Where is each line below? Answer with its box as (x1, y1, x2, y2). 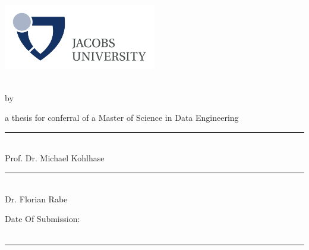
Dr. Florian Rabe (5, 192, 68, 205)
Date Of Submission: (5, 212, 80, 225)
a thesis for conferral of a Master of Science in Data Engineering (5, 111, 239, 124)
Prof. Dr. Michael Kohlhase (5, 152, 105, 164)
